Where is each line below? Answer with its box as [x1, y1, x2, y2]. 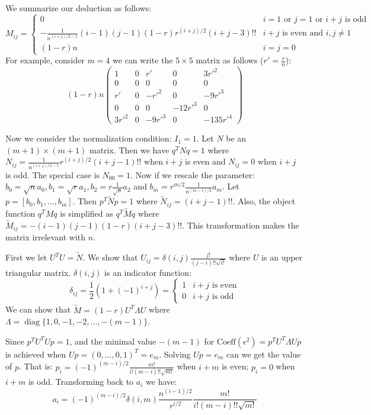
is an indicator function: [104, 266, 191, 278]
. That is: [19, 360, 53, 372]
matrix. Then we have [89, 143, 169, 156]
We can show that [5, 303, 71, 316]
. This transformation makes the [182, 218, 299, 231]
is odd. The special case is [5, 168, 100, 181]
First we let [5, 251, 47, 263]
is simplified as [60, 207, 113, 220]
